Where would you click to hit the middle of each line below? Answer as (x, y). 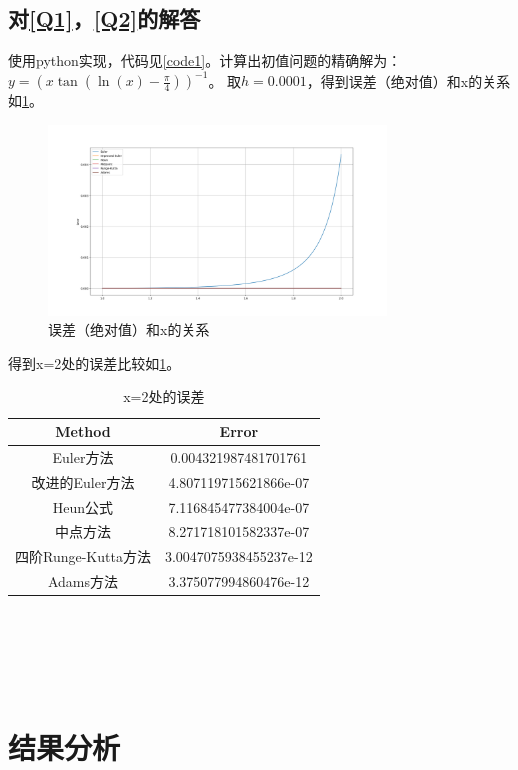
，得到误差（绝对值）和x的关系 (408, 80)
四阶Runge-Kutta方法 (83, 556)
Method (83, 431)
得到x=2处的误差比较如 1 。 (94, 362)
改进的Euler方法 (83, 481)
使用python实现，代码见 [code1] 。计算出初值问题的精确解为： (205, 60)
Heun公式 (83, 506)
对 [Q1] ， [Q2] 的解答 (104, 18)
